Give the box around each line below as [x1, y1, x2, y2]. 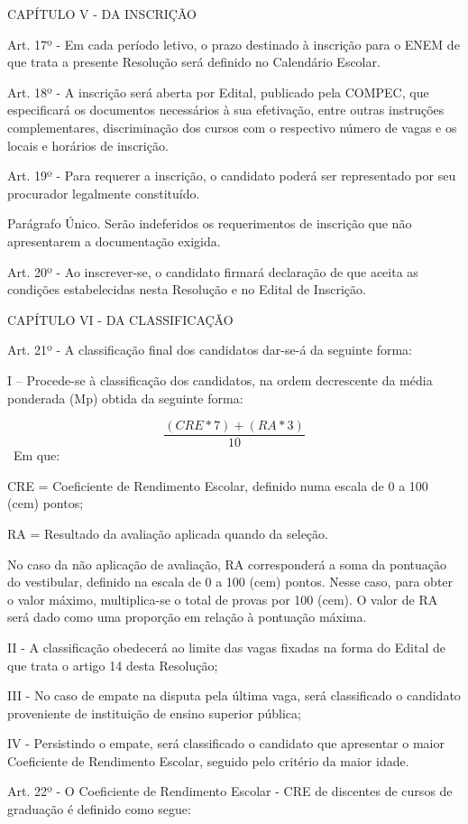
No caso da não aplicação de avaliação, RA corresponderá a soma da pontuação [7, 554, 447, 573]
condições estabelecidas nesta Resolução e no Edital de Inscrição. [7, 280, 366, 299]
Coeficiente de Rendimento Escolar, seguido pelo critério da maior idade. [7, 751, 409, 770]
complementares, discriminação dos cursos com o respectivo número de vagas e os [7, 117, 457, 136]
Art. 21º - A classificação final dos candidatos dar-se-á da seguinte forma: [7, 340, 412, 359]
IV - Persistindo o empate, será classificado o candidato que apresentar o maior [7, 734, 445, 753]
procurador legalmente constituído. [7, 183, 200, 202]
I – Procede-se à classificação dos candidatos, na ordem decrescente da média [7, 370, 433, 389]
